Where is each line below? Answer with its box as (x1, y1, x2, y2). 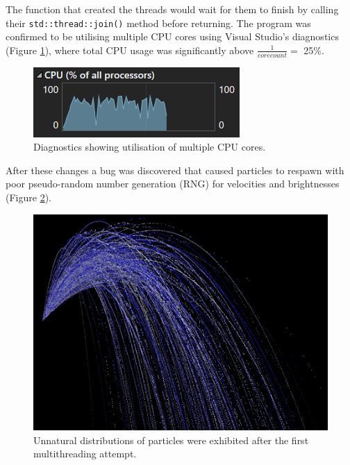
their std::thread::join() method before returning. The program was (6, 15, 311, 30)
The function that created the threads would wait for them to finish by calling (6, 2, 339, 16)
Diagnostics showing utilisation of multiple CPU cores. (33, 139, 266, 154)
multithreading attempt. (33, 446, 137, 461)
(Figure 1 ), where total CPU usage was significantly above (6, 42, 254, 57)
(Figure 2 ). (6, 190, 51, 205)
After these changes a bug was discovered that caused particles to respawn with (6, 162, 344, 177)
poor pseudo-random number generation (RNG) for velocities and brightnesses (6, 176, 340, 191)
